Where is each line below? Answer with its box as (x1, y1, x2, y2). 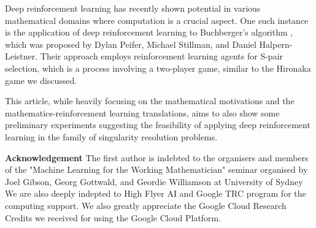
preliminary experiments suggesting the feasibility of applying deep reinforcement (5, 118, 310, 131)
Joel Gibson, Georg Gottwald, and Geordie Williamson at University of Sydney (5, 175, 303, 188)
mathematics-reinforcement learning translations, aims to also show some (5, 106, 280, 119)
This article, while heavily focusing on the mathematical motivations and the (5, 94, 295, 107)
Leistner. (5, 50, 38, 63)
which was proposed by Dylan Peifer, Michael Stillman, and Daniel (5, 37, 256, 50)
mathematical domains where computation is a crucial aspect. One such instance (5, 13, 309, 26)
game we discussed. (5, 74, 77, 86)
